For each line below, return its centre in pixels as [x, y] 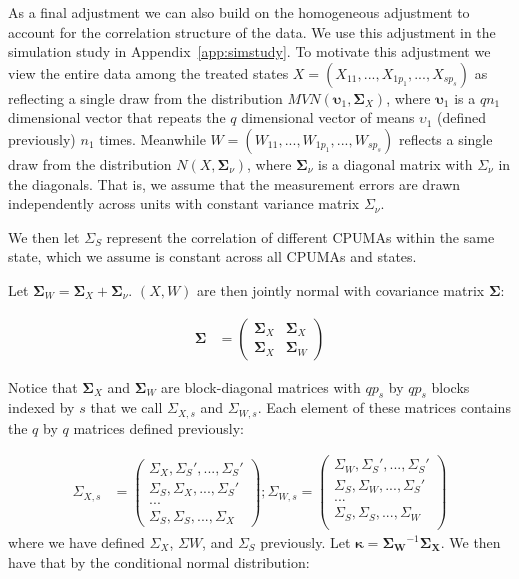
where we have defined [76, 542]
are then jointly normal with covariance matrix [341, 289]
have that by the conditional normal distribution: [159, 561]
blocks [450, 386]
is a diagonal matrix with [395, 163]
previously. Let [305, 542]
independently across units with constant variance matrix [184, 203]
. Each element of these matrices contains [384, 407]
